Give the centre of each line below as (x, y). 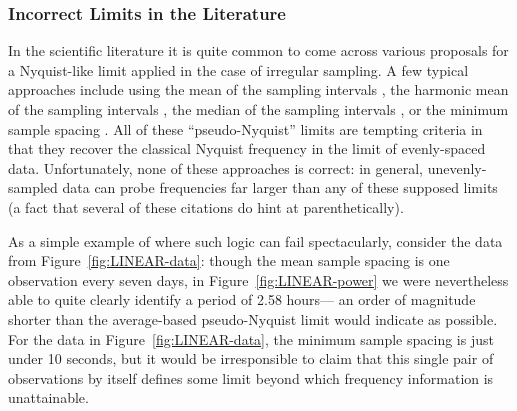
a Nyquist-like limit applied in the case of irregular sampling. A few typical (238, 69)
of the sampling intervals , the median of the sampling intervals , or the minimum (258, 109)
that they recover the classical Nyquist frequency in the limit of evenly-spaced (247, 148)
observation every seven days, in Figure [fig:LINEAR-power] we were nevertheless (258, 279)
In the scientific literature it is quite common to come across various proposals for (258, 50)
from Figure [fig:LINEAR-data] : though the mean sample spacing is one (229, 260)
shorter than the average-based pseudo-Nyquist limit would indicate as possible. (253, 318)
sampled (33, 187)
